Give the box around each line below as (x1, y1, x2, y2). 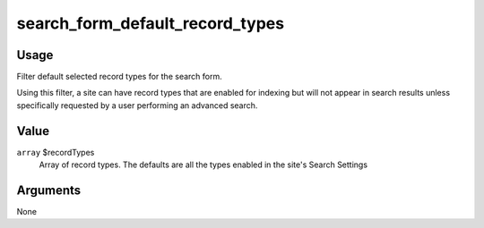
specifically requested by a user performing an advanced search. (16, 99, 258, 111)
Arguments (16, 182, 82, 198)
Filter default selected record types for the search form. (16, 72, 223, 82)
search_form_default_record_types (16, 13, 285, 33)
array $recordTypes (16, 147, 95, 157)
